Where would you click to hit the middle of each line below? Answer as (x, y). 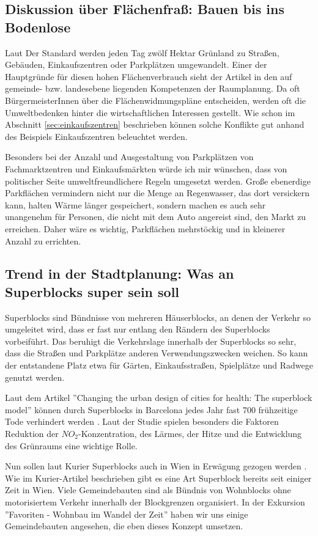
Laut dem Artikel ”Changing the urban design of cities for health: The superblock (159, 398)
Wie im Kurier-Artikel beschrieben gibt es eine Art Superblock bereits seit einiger (158, 478)
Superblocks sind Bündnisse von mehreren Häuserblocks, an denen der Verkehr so (158, 317)
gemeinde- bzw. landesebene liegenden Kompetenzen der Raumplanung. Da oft (153, 88)
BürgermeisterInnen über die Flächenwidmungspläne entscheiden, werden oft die (155, 100)
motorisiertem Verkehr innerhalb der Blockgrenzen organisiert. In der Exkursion (155, 502)
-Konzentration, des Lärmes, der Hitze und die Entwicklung (190, 434)
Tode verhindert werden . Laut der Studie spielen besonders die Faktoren (142, 421)
